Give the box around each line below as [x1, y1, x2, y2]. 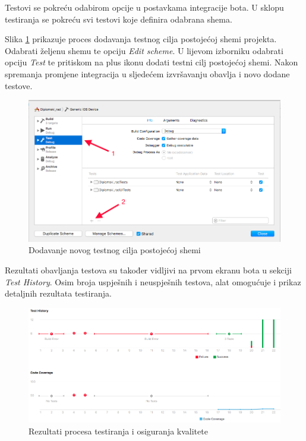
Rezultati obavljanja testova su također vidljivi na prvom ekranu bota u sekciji [5, 263, 292, 276]
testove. [5, 79, 33, 92]
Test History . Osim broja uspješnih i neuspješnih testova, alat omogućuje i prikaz [5, 275, 301, 288]
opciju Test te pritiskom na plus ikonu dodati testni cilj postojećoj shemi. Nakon [5, 56, 298, 68]
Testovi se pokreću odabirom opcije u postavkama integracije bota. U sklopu [5, 1, 284, 13]
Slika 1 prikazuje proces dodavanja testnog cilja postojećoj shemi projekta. [5, 33, 277, 45]
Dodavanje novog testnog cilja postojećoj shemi [29, 244, 201, 256]
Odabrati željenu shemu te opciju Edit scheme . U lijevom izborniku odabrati [5, 44, 283, 56]
